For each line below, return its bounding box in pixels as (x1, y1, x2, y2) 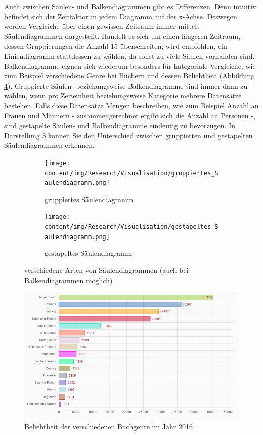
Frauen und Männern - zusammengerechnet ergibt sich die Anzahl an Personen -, (4, 110, 255, 121)
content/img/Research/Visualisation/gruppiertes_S (45, 169, 218, 177)
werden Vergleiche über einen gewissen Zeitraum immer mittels (4, 21, 200, 31)
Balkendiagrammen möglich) (24, 274, 113, 285)
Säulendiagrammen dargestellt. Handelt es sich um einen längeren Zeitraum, (4, 30, 241, 41)
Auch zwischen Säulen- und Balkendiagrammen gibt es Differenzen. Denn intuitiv (4, 1, 256, 11)
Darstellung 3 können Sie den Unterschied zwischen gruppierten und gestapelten (4, 130, 253, 140)
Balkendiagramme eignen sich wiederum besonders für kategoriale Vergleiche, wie (4, 60, 256, 71)
